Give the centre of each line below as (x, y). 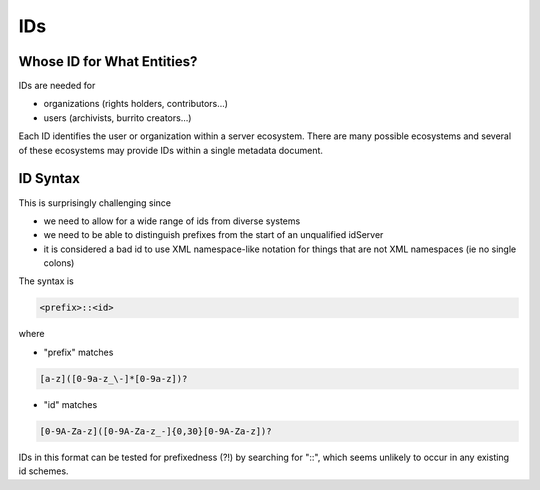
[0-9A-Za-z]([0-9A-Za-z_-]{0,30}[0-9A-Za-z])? (155, 431)
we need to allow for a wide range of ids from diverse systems (172, 221)
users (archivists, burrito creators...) (117, 117)
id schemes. (43, 471)
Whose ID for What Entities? (108, 61)
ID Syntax (49, 178)
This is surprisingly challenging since (95, 202)
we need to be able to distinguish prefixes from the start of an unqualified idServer (213, 235)
